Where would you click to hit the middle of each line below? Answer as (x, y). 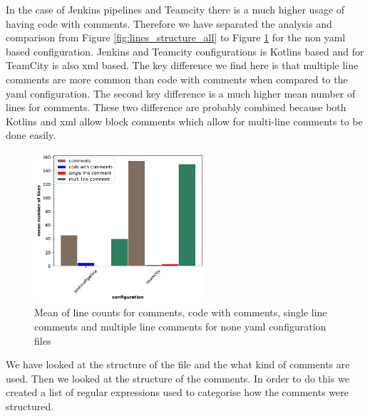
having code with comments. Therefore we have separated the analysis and (169, 23)
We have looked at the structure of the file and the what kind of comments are (178, 364)
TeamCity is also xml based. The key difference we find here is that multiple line (182, 65)
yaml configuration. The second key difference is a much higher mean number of (181, 93)
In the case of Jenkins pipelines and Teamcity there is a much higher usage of (175, 9)
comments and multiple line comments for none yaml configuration (180, 326)
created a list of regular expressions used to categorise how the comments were (177, 392)
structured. (30, 406)
